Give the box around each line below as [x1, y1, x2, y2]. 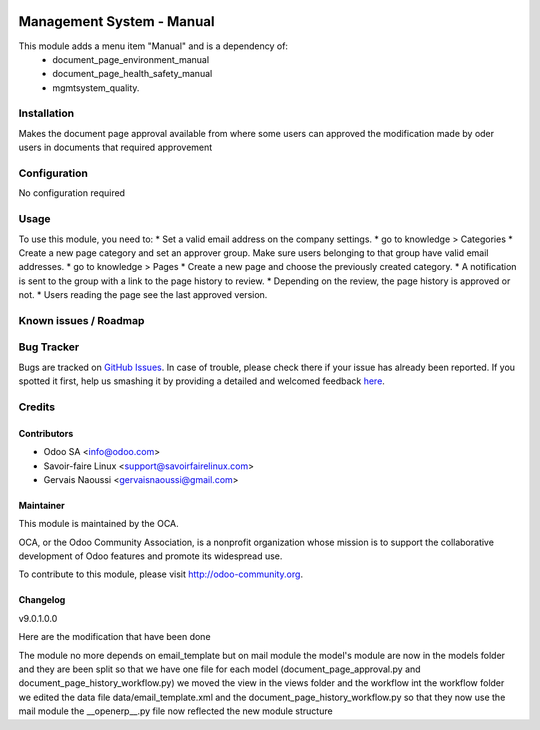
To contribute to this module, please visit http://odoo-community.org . [18, 568, 304, 580]
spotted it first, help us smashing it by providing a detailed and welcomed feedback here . [18, 375, 385, 387]
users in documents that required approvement [18, 141, 213, 154]
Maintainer [18, 499, 65, 511]
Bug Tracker [18, 340, 80, 354]
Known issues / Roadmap [18, 313, 145, 327]
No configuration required [18, 187, 125, 199]
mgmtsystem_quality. [52, 81, 140, 94]
